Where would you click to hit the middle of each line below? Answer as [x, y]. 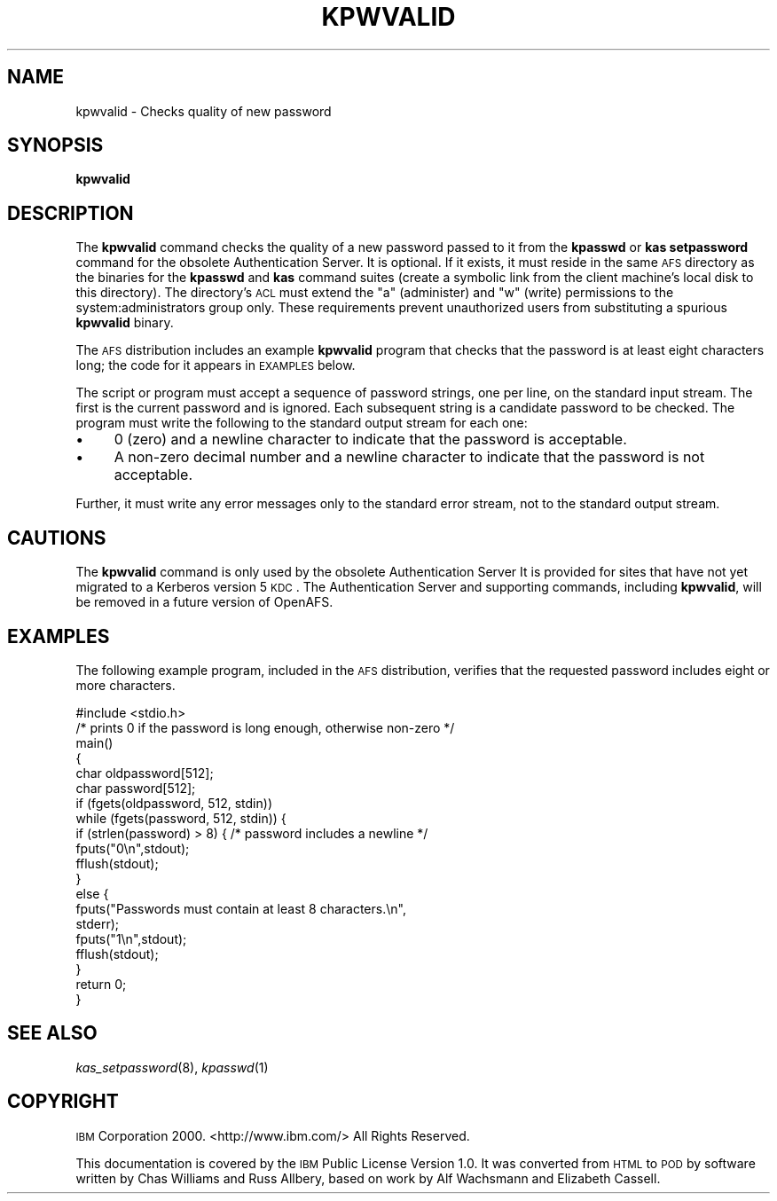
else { [92, 893]
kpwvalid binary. [125, 323]
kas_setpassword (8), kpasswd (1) [172, 1067]
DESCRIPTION [71, 213]
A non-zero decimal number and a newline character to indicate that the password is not [409, 457]
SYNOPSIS [55, 145]
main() [94, 742]
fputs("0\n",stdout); [133, 848]
